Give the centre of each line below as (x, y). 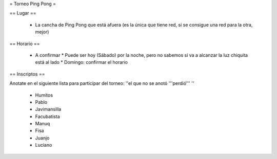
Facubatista (47, 116)
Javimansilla (48, 109)
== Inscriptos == (27, 74)
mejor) (42, 32)
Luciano (44, 145)
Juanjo (42, 138)
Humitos (44, 95)
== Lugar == (23, 13)
